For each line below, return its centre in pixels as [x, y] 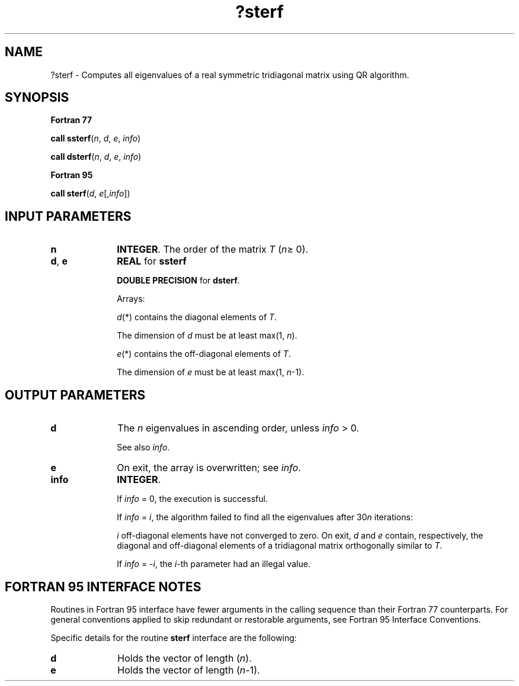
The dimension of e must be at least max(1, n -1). [211, 372]
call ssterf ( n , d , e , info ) [96, 139]
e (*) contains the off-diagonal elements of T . [204, 354]
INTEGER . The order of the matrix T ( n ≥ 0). [213, 249]
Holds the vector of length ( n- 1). [189, 670]
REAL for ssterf [152, 261]
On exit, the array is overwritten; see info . [209, 468]
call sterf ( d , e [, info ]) [90, 194]
